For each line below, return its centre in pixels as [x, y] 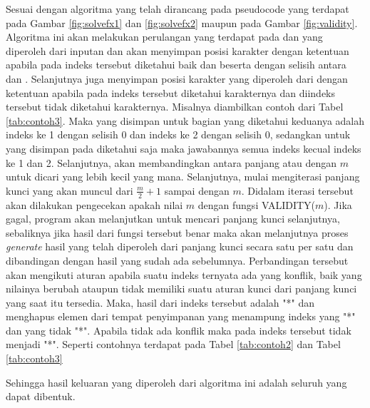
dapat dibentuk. [41, 396]
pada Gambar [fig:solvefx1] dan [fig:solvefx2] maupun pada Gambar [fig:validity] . [182, 22]
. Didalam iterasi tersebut [297, 190]
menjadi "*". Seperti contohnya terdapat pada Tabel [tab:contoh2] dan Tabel [173, 344]
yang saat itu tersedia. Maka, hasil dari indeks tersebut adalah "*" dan [160, 302]
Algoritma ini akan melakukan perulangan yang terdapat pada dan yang [164, 37]
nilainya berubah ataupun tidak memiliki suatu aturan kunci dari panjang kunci [181, 289]
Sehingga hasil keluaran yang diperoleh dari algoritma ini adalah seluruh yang [176, 382]
